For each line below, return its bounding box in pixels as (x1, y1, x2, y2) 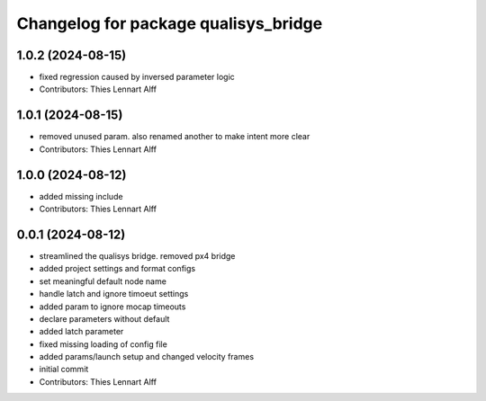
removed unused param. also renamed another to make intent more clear (39, 131, 310, 142)
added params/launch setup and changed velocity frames (39, 352, 255, 362)
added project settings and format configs (39, 263, 196, 274)
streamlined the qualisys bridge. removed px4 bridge (39, 250, 236, 261)
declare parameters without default (39, 313, 170, 324)
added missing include (39, 191, 123, 201)
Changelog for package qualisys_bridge (16, 13, 323, 33)
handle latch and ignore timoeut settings (39, 289, 189, 299)
